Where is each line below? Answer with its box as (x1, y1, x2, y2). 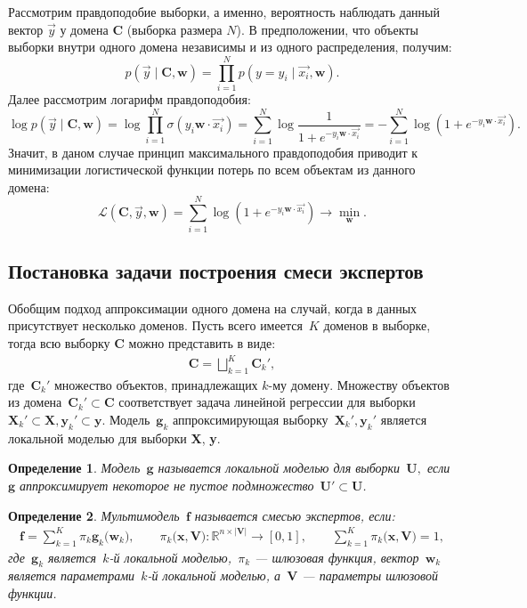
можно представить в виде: (128, 333, 276, 352)
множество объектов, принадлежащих (53, 375, 258, 393)
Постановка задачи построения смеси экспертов (8, 256, 424, 284)
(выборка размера (126, 20, 223, 38)
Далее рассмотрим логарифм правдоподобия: (8, 89, 251, 108)
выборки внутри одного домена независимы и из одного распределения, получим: (8, 37, 452, 56)
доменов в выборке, (323, 316, 431, 335)
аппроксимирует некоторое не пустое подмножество (20, 476, 314, 495)
